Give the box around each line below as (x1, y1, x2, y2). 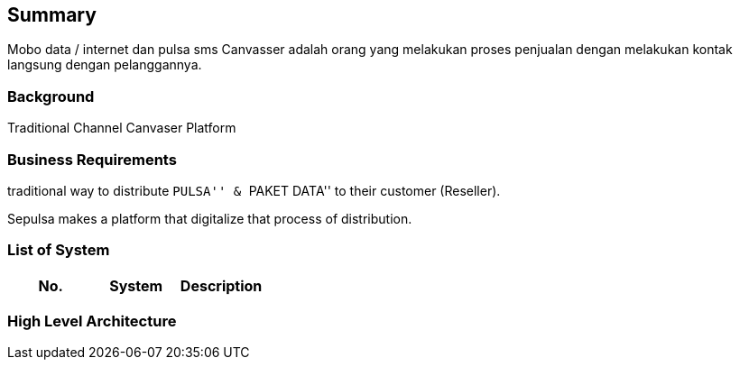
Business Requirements (7, 150, 177, 169)
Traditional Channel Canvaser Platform (7, 120, 236, 136)
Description (180, 276, 263, 295)
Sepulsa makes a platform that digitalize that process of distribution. (7, 210, 412, 226)
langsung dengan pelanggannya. (7, 57, 202, 73)
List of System (7, 241, 110, 260)
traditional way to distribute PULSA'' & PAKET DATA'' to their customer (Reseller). (7, 182, 501, 198)
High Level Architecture (7, 312, 177, 331)
